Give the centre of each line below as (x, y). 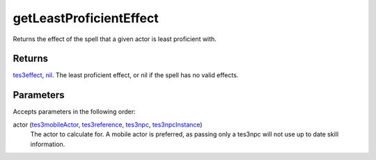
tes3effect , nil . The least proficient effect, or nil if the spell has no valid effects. (126, 75)
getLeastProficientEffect (86, 18)
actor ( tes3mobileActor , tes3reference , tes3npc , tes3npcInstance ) (108, 125)
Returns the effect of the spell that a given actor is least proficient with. (115, 39)
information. (48, 144)
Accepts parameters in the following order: (74, 112)
